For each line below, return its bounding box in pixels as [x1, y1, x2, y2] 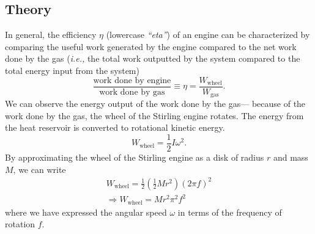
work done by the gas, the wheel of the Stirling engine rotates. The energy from [5, 109, 304, 122]
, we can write [13, 163, 66, 175]
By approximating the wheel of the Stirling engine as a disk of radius [5, 150, 264, 163]
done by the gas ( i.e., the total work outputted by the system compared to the [5, 52, 300, 65]
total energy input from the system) [5, 64, 139, 76]
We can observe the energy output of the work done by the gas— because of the [5, 97, 306, 110]
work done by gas [99, 87, 165, 97]
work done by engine [93, 76, 171, 85]
